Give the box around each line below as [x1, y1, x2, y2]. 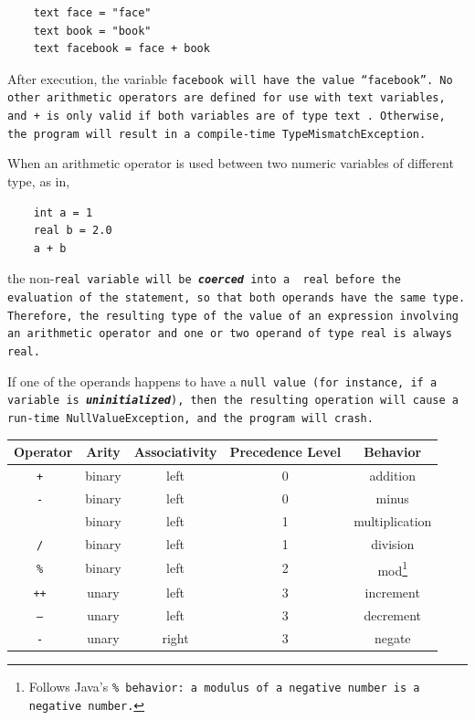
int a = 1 [33, 206, 93, 219]
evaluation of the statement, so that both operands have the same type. [7, 291, 466, 305]
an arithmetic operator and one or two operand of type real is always [7, 327, 452, 341]
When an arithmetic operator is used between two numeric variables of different [7, 154, 454, 173]
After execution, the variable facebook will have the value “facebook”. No [7, 69, 453, 88]
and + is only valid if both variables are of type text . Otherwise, [7, 110, 446, 123]
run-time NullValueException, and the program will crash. [7, 411, 374, 425]
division [371, 534, 415, 553]
